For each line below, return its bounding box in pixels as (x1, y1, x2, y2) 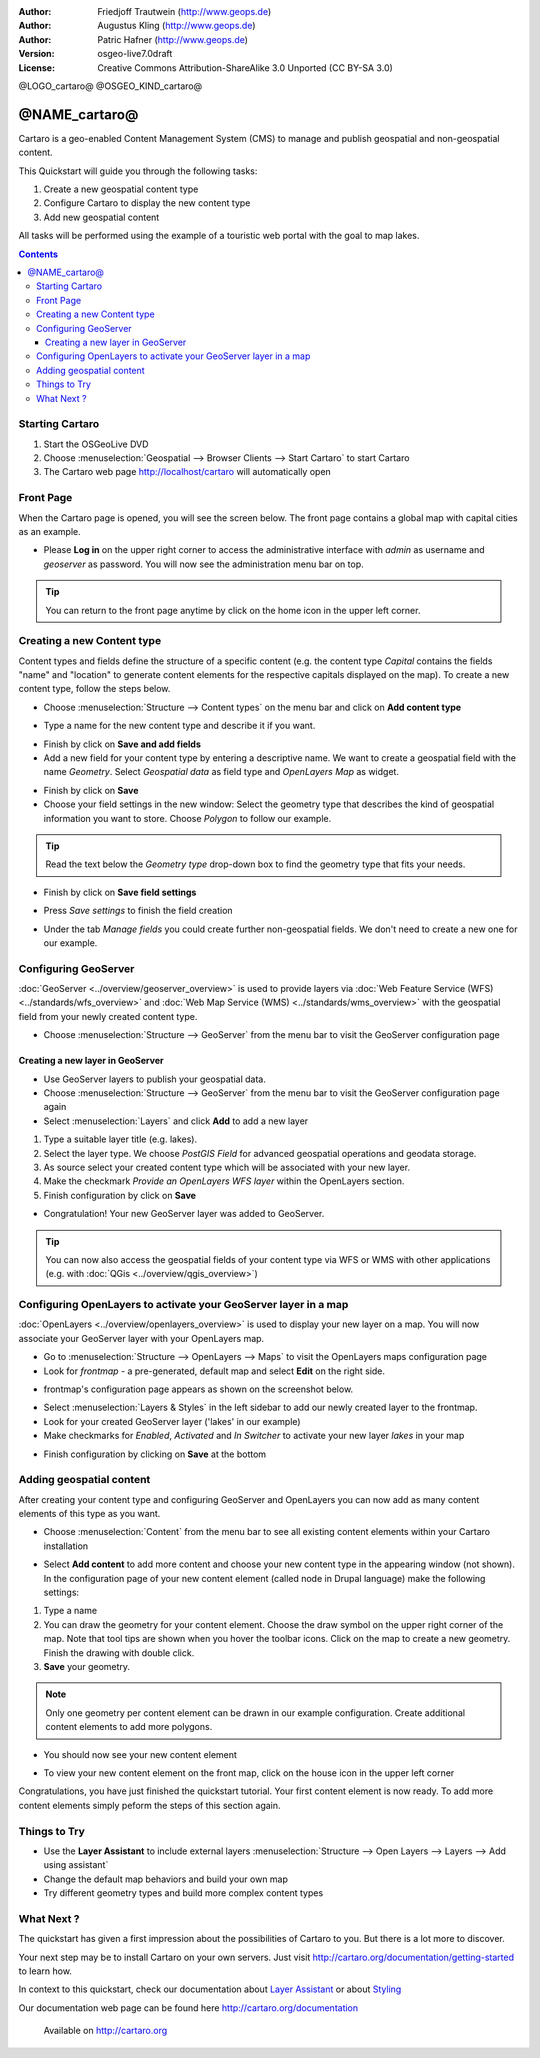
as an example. (18, 525, 82, 537)
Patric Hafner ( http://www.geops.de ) (97, 33, 249, 45)
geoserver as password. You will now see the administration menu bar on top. (43, 558, 364, 570)
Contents (18, 248, 59, 260)
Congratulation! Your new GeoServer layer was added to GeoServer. (43, 1208, 325, 1220)
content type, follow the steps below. (18, 683, 171, 695)
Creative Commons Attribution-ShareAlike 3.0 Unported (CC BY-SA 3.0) (97, 61, 394, 74)
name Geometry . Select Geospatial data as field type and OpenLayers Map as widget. (43, 766, 400, 778)
